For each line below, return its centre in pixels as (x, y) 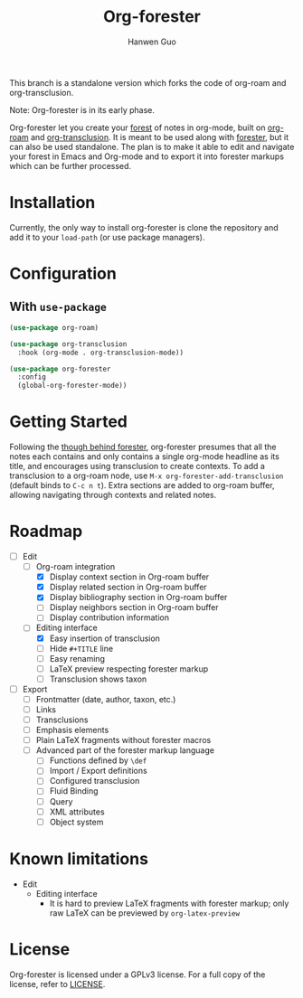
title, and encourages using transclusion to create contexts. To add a (137, 466)
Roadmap (46, 532)
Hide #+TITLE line (81, 648)
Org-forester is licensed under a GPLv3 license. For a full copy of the (137, 974)
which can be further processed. (71, 165)
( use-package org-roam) (54, 327)
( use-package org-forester (60, 369)
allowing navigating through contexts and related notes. (113, 495)
